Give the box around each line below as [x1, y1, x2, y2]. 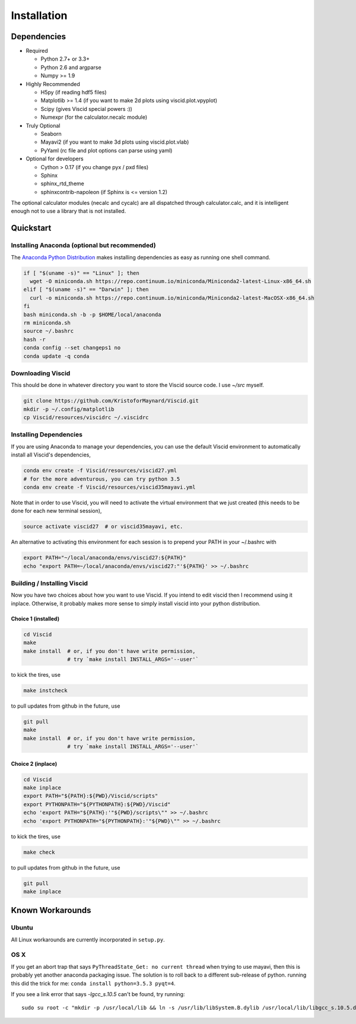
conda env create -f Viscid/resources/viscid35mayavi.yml [23, 484, 196, 490]
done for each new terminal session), [11, 508, 102, 515]
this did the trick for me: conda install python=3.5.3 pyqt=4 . [11, 979, 176, 987]
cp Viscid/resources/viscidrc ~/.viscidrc [23, 414, 149, 421]
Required [26, 47, 48, 55]
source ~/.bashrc [23, 328, 74, 335]
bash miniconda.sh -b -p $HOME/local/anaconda [23, 311, 161, 318]
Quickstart [11, 223, 52, 233]
